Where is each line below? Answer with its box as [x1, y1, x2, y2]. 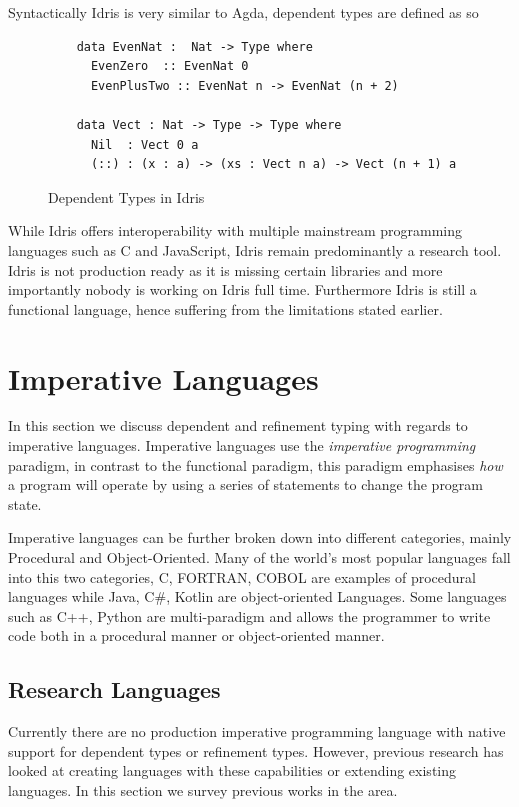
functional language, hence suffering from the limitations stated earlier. [8, 298, 443, 319]
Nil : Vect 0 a [90, 137, 199, 152]
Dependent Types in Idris [48, 186, 205, 207]
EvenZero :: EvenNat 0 [90, 59, 249, 74]
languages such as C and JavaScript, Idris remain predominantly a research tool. [8, 239, 502, 260]
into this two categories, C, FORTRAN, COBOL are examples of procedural [8, 566, 476, 587]
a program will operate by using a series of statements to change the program [8, 474, 484, 495]
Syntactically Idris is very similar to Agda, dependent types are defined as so [8, 2, 479, 22]
